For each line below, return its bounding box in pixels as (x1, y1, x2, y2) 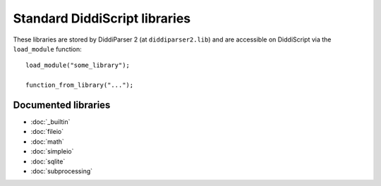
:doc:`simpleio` (30, 147, 74, 156)
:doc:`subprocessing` (30, 166, 93, 175)
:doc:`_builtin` (30, 118, 71, 126)
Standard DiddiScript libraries (13, 11, 191, 26)
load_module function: (13, 44, 83, 53)
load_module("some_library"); (25, 61, 131, 70)
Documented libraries (13, 99, 111, 111)
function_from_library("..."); (25, 81, 134, 89)
